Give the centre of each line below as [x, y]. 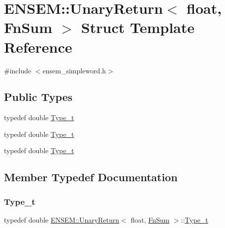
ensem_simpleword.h [74, 70]
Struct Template [138, 27]
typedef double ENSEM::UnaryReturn [62, 220]
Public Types [38, 97]
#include [18, 70]
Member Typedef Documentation [91, 177]
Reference [38, 47]
